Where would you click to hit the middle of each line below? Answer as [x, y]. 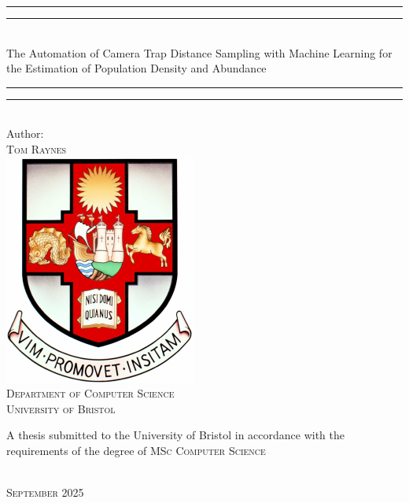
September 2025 [45, 492]
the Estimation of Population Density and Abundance [136, 68]
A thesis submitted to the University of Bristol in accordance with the [176, 435]
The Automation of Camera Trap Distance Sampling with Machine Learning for [199, 52]
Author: [25, 133]
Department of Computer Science [90, 393]
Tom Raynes [37, 148]
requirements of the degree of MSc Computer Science [136, 450]
